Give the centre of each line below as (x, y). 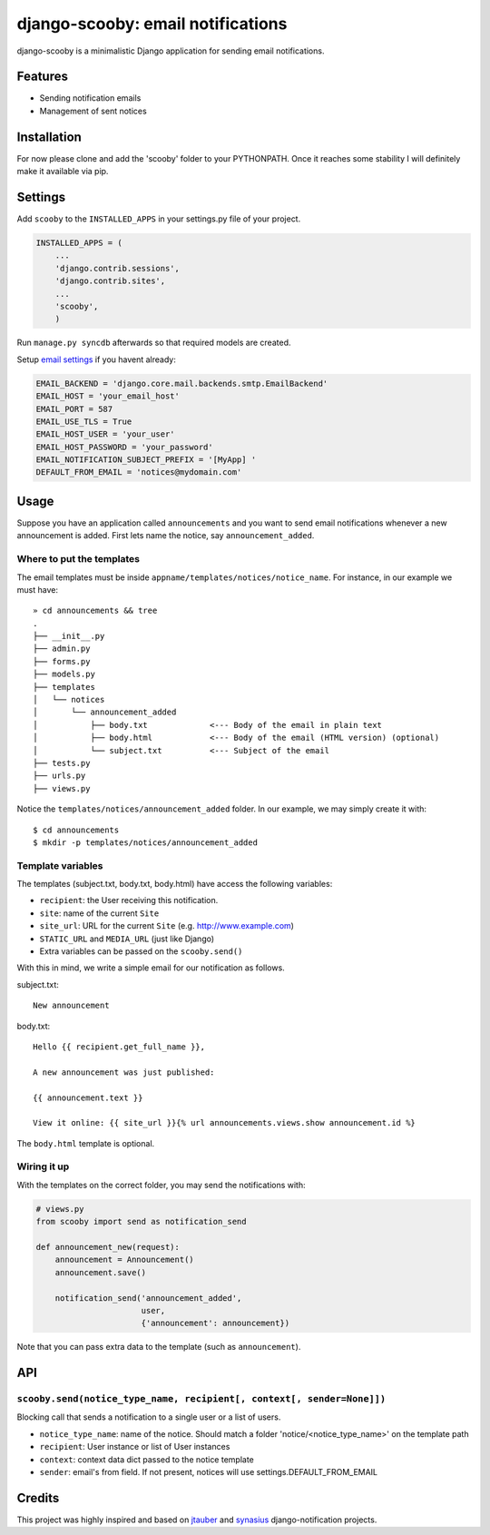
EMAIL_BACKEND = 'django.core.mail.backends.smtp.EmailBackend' (182, 383)
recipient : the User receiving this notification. (129, 900)
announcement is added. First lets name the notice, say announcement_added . (166, 536)
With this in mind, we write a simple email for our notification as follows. (151, 968)
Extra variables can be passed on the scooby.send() (141, 951)
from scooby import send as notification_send (141, 1222)
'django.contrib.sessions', (118, 268)
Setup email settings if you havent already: (96, 359)
